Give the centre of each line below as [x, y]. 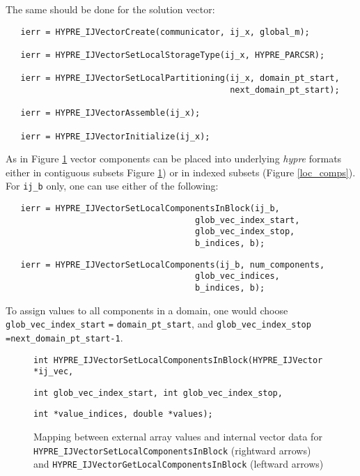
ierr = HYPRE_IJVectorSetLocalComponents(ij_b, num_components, [173, 264]
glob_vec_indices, [237, 276]
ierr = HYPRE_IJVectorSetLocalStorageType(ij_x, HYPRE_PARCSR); [173, 55]
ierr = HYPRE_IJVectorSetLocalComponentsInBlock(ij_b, [150, 208]
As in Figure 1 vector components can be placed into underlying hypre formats [174, 159]
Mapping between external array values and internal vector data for [178, 437]
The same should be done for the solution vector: [110, 9]
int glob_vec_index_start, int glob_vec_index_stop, [158, 393]
